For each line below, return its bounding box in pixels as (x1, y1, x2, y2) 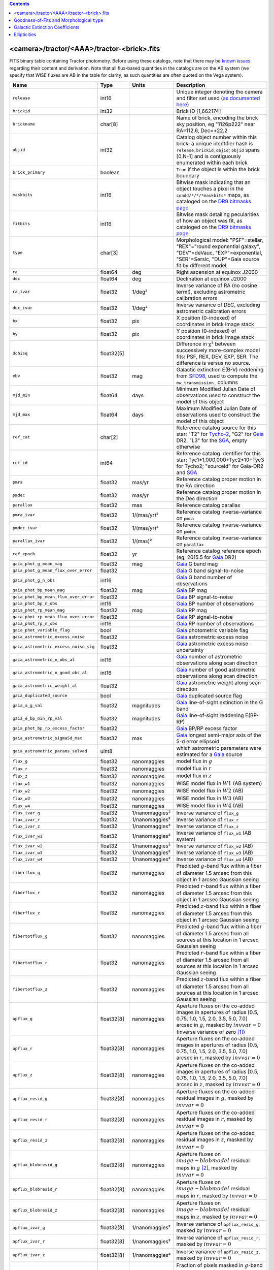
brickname (12, 121, 36, 127)
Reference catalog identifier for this (176, 450, 261, 457)
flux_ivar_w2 (12, 843, 43, 848)
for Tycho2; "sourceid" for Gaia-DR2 (176, 462, 264, 469)
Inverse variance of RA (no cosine (176, 282, 257, 289)
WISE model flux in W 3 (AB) (176, 795, 244, 802)
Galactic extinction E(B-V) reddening (176, 366, 264, 373)
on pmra (176, 515, 194, 522)
